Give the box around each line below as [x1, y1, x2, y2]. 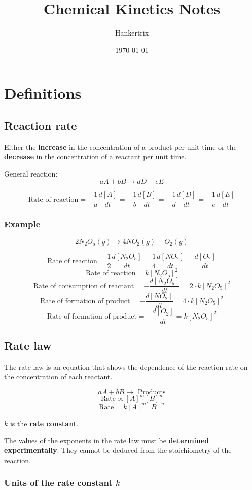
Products [137, 388, 166, 396]
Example [4, 218, 41, 230]
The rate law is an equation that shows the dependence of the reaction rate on [4, 361, 248, 372]
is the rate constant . [10, 417, 79, 428]
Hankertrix [115, 27, 149, 38]
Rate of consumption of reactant [33, 282, 134, 290]
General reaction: [4, 168, 58, 179]
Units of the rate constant [4, 476, 113, 489]
